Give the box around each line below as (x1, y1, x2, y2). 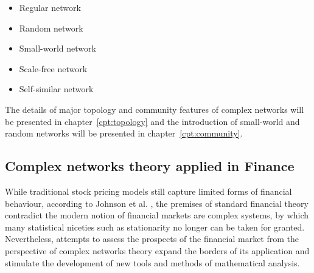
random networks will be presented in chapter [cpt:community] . (5, 127, 243, 140)
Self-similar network (19, 83, 94, 95)
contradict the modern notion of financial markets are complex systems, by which (5, 209, 309, 221)
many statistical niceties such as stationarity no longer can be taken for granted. (5, 220, 305, 233)
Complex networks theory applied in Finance (5, 157, 295, 175)
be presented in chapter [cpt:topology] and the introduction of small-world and (5, 115, 300, 127)
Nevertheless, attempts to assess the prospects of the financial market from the (5, 232, 299, 245)
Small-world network (19, 42, 96, 55)
